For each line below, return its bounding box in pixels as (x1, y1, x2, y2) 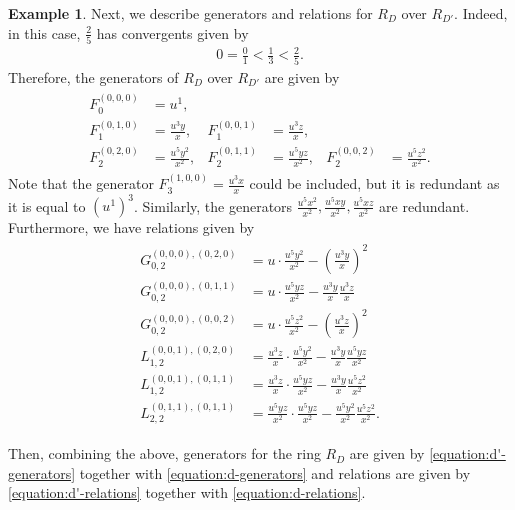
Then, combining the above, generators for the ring (8, 443, 321, 464)
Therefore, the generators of (8, 66, 179, 87)
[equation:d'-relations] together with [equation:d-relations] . (8, 482, 366, 503)
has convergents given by (96, 22, 249, 43)
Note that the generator (8, 173, 154, 194)
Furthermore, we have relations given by (8, 217, 255, 238)
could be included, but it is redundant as (249, 173, 500, 194)
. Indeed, (454, 3, 508, 23)
